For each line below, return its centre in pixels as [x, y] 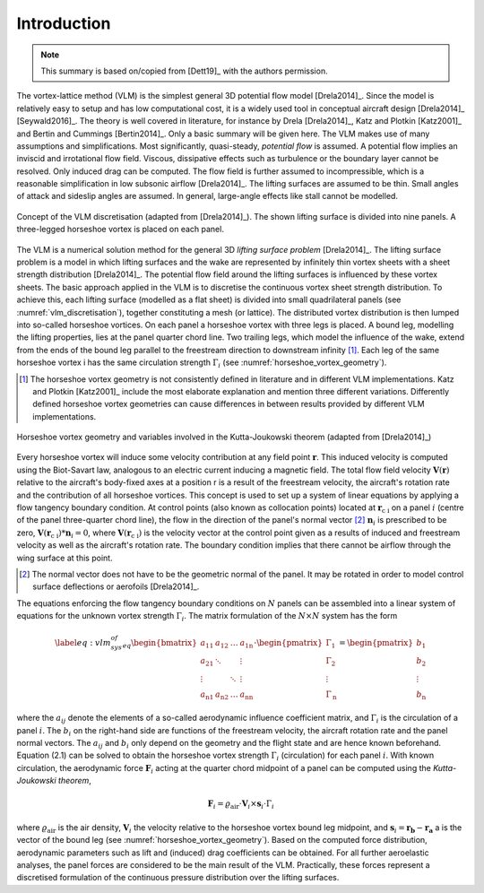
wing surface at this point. [65, 558]
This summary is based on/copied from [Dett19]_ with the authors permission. [184, 71]
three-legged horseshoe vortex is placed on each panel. [120, 230]
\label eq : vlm [83, 643]
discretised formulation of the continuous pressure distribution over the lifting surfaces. [178, 878]
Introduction [64, 23]
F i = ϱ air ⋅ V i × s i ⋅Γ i [241, 805]
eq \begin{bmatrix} [160, 644]
